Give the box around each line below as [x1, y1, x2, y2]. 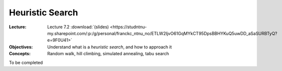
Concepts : [9, 51, 31, 57]
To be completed [9, 59, 43, 65]
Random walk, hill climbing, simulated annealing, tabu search [47, 51, 169, 57]
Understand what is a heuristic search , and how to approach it [47, 44, 172, 50]
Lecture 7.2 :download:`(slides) [47, 24, 109, 30]
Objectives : [9, 44, 33, 50]
